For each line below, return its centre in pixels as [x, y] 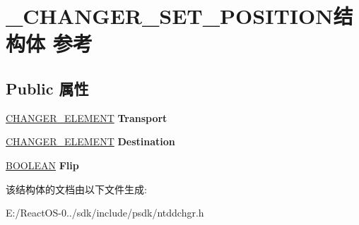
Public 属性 [47, 88]
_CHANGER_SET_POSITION [170, 16]
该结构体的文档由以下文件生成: [76, 189]
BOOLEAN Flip [42, 165]
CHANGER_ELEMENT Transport [87, 117]
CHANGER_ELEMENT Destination [90, 141]
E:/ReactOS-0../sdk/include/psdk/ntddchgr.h [105, 213]
